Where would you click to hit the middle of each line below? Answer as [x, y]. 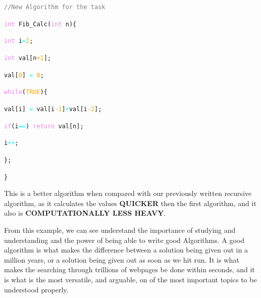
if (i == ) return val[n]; [44, 126]
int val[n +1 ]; [28, 58]
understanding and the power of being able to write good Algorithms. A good [124, 240]
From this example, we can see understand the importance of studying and [120, 230]
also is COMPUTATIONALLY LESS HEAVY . [85, 213]
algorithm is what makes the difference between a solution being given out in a [126, 250]
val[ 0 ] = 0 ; [24, 75]
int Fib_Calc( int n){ [40, 24]
